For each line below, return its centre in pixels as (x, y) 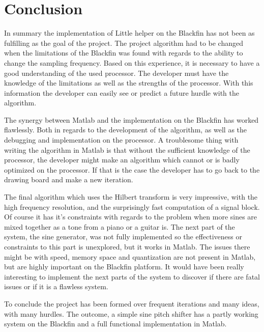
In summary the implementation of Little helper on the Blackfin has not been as (129, 33)
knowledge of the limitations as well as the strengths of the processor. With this (129, 83)
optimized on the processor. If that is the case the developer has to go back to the (132, 169)
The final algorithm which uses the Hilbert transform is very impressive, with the (131, 197)
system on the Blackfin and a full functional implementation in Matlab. (115, 324)
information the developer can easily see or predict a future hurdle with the (122, 92)
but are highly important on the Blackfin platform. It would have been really (124, 267)
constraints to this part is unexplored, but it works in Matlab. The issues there (127, 246)
